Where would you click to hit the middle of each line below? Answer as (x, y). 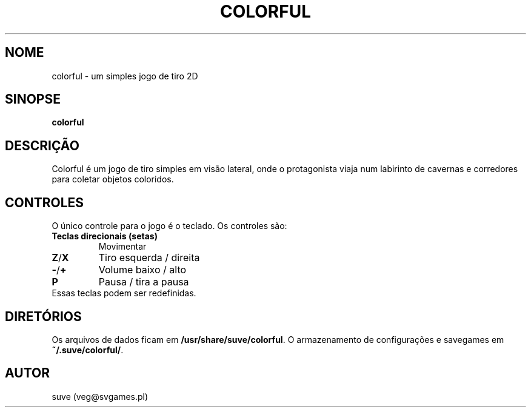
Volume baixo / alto (142, 270)
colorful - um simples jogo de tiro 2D (125, 76)
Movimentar (122, 247)
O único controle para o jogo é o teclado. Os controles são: (169, 226)
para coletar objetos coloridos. (113, 179)
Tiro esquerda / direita (149, 258)
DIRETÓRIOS (43, 316)
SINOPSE (33, 99)
